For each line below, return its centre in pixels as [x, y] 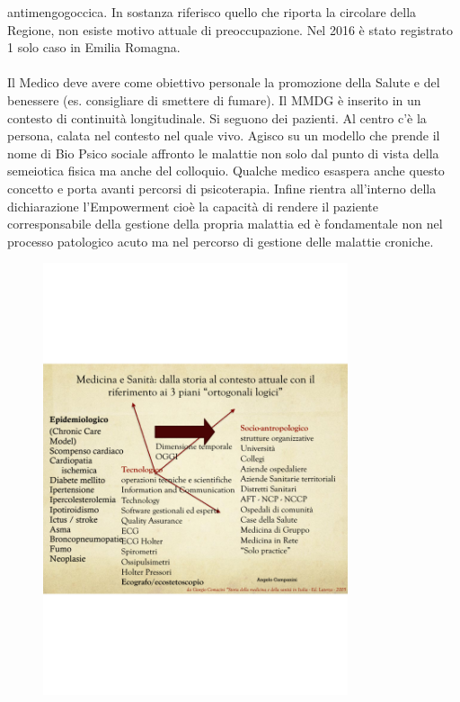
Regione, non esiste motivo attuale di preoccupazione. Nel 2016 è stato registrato [230, 29]
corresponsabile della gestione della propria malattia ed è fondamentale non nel [225, 224]
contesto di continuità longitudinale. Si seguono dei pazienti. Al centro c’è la [217, 117]
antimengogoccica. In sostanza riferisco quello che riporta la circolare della [212, 12]
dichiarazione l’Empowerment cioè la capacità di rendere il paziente [193, 206]
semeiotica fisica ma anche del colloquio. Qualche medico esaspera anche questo [226, 171]
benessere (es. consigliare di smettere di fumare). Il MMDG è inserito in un [214, 99]
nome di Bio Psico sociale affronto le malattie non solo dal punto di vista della [223, 153]
